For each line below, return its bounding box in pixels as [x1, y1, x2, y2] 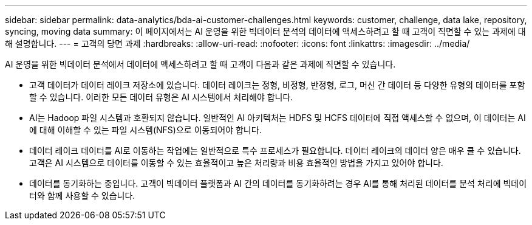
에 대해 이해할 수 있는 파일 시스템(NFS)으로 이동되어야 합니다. [29, 125, 262, 135]
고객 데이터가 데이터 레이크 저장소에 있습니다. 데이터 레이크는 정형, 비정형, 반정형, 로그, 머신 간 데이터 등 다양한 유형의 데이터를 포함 [29, 80, 525, 90]
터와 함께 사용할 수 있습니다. [29, 190, 135, 201]
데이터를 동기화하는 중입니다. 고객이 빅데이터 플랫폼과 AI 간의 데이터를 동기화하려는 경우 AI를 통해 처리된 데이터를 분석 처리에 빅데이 [29, 178, 527, 189]
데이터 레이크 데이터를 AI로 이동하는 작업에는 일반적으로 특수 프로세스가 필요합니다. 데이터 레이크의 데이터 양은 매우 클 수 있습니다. [29, 145, 521, 156]
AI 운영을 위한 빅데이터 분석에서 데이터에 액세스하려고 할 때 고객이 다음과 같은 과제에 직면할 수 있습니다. [5, 59, 396, 69]
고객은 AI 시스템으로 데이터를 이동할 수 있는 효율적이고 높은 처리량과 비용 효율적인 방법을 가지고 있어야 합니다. [29, 157, 443, 168]
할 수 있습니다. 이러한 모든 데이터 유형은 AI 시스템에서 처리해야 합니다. [29, 92, 293, 102]
